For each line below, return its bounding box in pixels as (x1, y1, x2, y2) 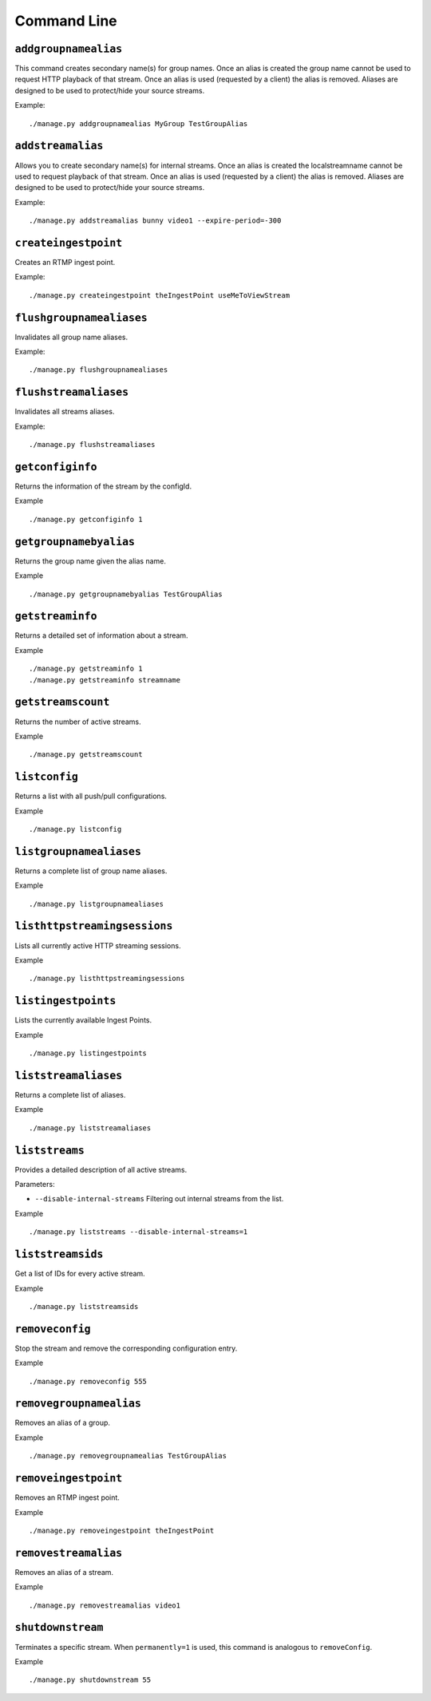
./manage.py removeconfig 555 (29, 1377, 148, 1386)
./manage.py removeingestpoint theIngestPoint (29, 1525, 215, 1535)
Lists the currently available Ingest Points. (14, 1015, 152, 1025)
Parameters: (14, 1180, 55, 1189)
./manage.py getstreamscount (29, 750, 143, 759)
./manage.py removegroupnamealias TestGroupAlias (29, 1451, 227, 1461)
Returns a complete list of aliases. (14, 1090, 126, 1099)
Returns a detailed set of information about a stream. (14, 631, 188, 640)
